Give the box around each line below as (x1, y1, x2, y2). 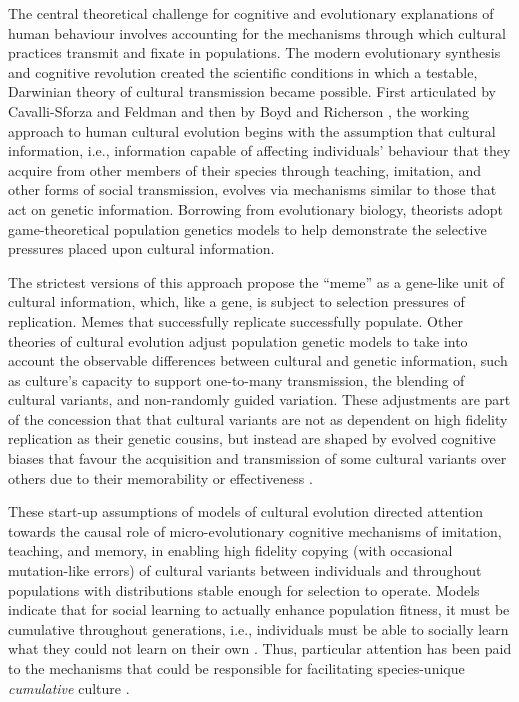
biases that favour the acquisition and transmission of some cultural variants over (8, 448, 507, 469)
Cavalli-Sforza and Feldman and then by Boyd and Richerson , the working (8, 100, 469, 121)
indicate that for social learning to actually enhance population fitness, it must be (8, 599, 510, 620)
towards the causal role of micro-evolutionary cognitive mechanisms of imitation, (8, 520, 502, 541)
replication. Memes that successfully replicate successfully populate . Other (8, 310, 463, 331)
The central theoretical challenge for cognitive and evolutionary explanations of (8, 3, 494, 23)
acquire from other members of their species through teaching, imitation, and (8, 159, 481, 180)
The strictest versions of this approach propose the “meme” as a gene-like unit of (8, 271, 505, 292)
